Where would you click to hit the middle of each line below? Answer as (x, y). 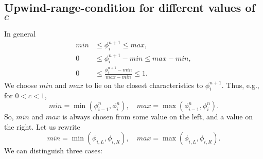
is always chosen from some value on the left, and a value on (157, 117)
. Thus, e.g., (240, 85)
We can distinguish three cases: (53, 151)
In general (20, 34)
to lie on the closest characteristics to (144, 85)
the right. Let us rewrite (42, 126)
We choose (21, 85)
